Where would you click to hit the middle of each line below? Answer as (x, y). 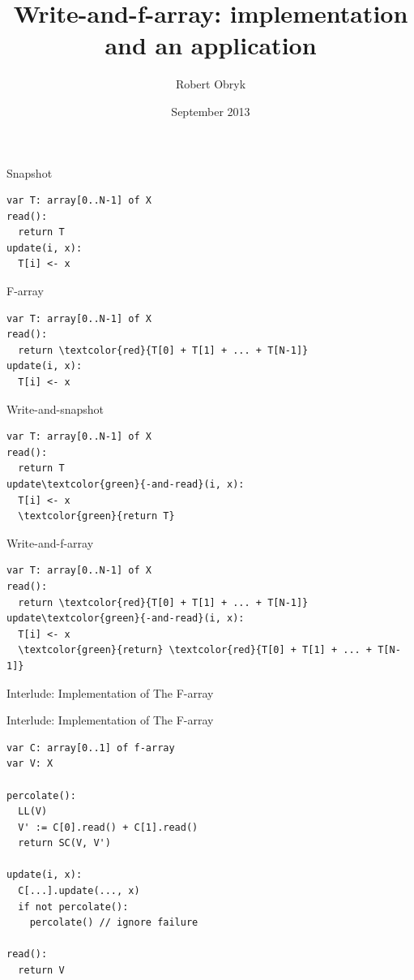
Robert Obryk (211, 84)
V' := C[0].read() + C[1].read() (108, 827)
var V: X (30, 764)
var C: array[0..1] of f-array (91, 748)
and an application (211, 45)
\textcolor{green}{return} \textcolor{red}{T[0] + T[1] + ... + (195, 650)
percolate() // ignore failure (114, 923)
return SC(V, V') (64, 843)
